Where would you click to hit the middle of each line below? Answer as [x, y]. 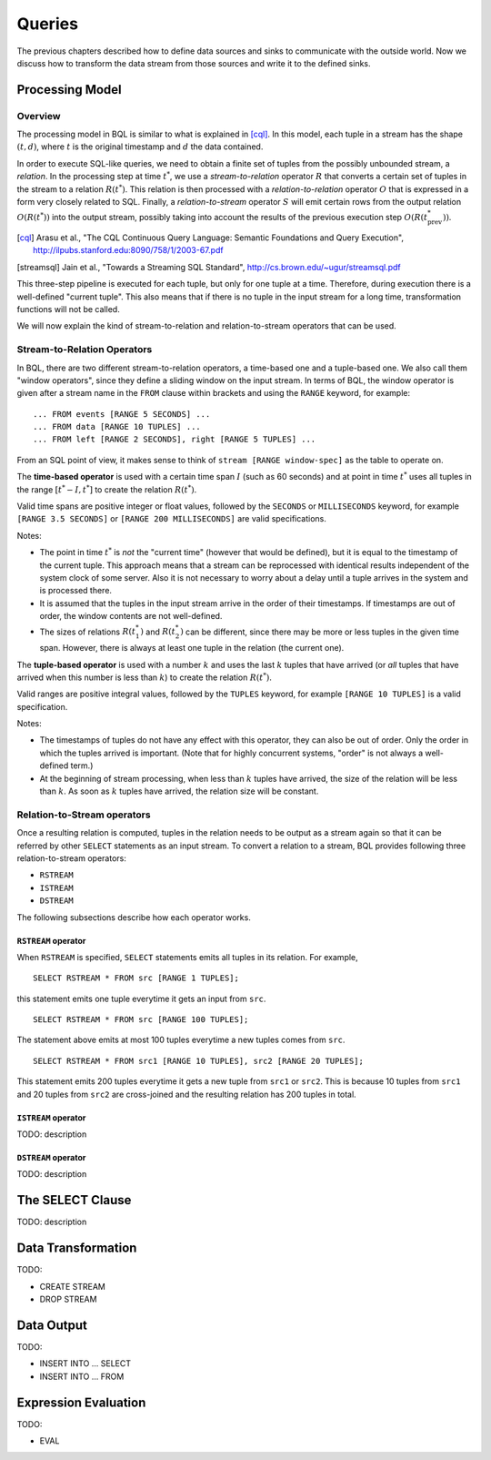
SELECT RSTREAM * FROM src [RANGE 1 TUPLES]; [136, 978]
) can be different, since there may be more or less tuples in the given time [320, 632]
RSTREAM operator [51, 940]
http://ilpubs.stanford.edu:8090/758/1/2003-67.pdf [128, 250]
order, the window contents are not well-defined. [131, 616]
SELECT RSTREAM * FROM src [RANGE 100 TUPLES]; [141, 1020]
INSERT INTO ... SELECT [85, 1364]
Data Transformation [77, 1248]
